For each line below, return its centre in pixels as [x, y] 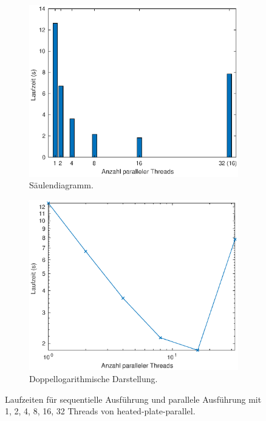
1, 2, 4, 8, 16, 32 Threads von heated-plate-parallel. [100, 411]
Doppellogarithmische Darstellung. [94, 379]
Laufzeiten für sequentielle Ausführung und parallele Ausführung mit [133, 399]
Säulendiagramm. [61, 185]
